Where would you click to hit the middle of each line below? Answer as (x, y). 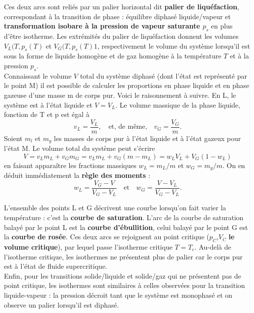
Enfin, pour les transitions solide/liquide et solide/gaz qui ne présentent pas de (123, 275)
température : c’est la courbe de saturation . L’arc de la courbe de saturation (124, 217)
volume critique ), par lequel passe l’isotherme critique (88, 246)
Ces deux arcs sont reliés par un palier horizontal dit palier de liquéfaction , (122, 6)
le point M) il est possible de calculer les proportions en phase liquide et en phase (127, 85)
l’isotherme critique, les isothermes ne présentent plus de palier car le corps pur (123, 256)
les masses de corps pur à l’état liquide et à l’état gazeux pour (147, 138)
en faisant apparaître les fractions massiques (70, 165)
